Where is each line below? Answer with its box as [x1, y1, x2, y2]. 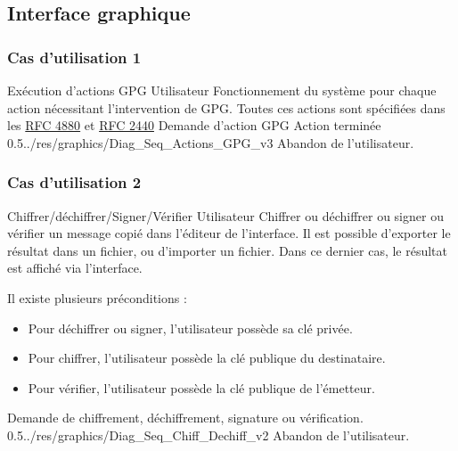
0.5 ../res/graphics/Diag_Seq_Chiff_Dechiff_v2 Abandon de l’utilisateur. [7, 425, 410, 444]
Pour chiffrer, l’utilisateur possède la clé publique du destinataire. [28, 348, 386, 367]
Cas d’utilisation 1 [7, 45, 142, 68]
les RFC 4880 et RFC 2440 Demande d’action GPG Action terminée [7, 116, 381, 135]
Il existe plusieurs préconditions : [7, 288, 187, 307]
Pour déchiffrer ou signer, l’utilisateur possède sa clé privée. [28, 318, 353, 337]
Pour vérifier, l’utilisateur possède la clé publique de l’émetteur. [28, 378, 375, 397]
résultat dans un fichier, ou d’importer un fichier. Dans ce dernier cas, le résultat [7, 241, 448, 259]
